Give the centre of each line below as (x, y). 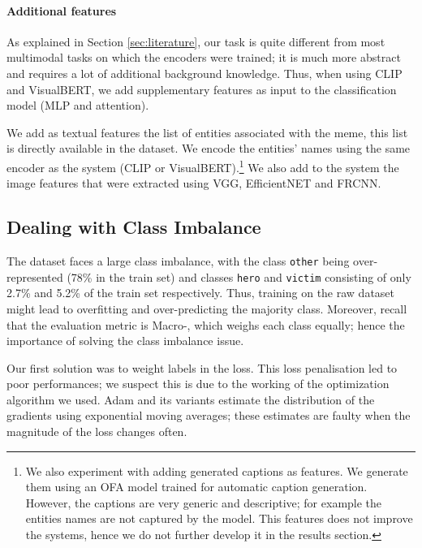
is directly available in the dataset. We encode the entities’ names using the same (209, 148)
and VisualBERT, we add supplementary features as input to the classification (202, 89)
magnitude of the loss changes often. (97, 431)
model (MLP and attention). (78, 105)
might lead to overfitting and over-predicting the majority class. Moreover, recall (207, 308)
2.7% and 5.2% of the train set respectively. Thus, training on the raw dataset (201, 293)
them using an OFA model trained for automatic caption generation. (196, 487)
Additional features (62, 10)
